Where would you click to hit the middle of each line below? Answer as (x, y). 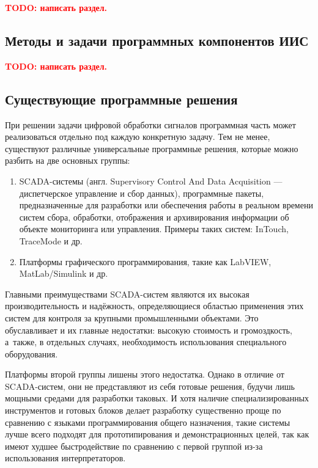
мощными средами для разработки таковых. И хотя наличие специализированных (157, 398)
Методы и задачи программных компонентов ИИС (157, 40)
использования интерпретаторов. (65, 458)
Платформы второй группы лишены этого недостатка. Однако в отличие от (145, 374)
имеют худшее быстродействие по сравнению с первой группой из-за (134, 446)
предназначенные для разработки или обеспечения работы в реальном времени (166, 205)
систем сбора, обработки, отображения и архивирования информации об (154, 217)
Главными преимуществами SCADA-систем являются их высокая (127, 294)
